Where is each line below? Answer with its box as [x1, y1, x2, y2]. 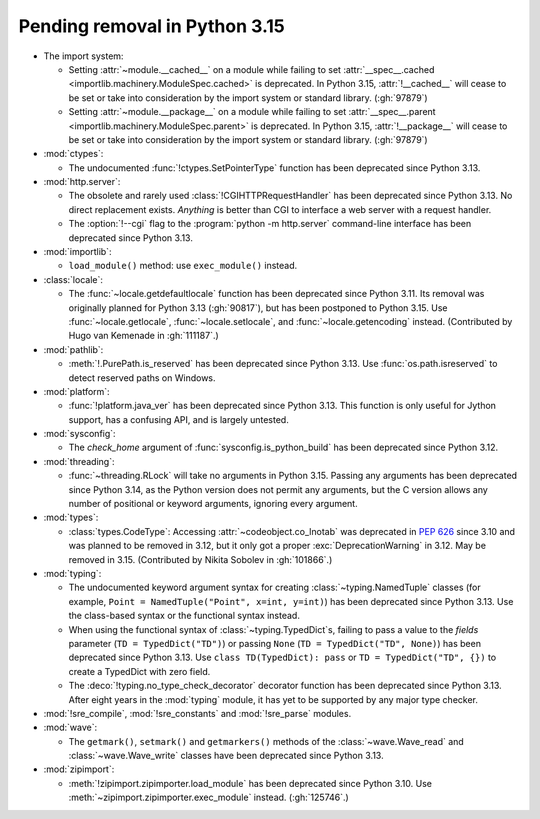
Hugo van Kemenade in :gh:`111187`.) [68, 330, 219, 342]
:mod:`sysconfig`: [43, 428, 116, 440]
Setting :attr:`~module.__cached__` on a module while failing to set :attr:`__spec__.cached [68, 63, 435, 75]
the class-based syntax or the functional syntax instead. [68, 610, 300, 622]
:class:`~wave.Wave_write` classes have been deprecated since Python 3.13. [68, 750, 384, 762]
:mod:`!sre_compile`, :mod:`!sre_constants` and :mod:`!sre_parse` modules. [43, 707, 352, 719]
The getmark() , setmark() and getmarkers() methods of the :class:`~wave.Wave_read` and [68, 735, 464, 747]
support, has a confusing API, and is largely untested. [68, 413, 289, 425]
